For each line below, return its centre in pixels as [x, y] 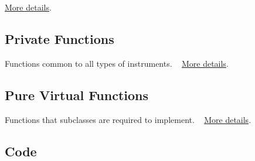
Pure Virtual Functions [77, 95]
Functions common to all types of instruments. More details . [117, 63]
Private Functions [59, 38]
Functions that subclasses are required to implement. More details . [128, 119]
